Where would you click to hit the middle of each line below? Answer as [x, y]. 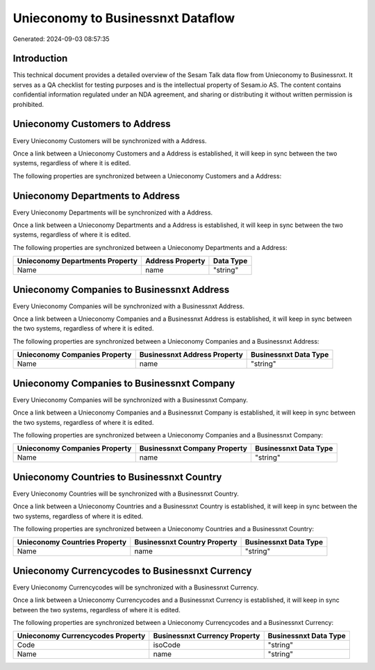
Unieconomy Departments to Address [97, 195]
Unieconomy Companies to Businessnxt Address [121, 289]
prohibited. [28, 104]
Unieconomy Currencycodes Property [81, 636]
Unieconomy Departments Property [77, 261]
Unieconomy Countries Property [72, 542]
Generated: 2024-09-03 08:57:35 [61, 39]
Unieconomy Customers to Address [92, 124]
